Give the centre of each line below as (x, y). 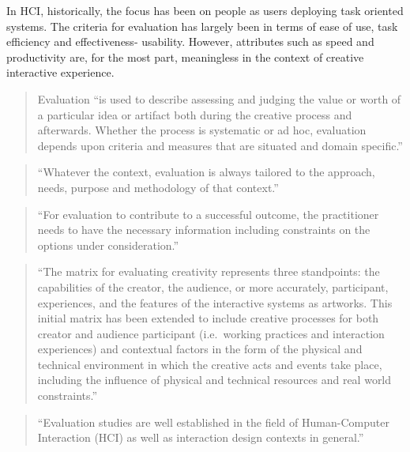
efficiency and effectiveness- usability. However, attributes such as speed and (190, 41)
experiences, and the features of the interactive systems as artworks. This (215, 302)
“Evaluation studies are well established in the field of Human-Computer (213, 422)
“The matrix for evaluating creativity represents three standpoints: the (209, 271)
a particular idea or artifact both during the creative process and (195, 114)
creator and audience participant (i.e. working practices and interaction (211, 333)
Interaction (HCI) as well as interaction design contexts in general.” (201, 437)
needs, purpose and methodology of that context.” (158, 187)
